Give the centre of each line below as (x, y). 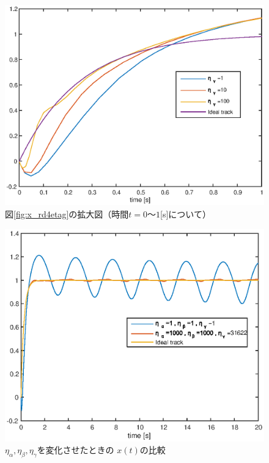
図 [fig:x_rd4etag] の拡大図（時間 (67, 213)
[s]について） (186, 213)
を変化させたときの (76, 450)
